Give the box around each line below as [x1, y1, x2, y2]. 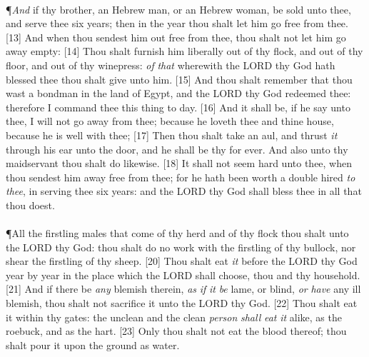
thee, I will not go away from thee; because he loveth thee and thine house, [6, 114, 334, 129]
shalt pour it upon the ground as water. [6, 337, 180, 352]
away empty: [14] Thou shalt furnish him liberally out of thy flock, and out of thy [6, 44, 363, 59]
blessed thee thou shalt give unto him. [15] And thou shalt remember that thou [6, 71, 353, 86]
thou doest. [6, 197, 55, 212]
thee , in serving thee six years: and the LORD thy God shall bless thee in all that [6, 183, 362, 198]
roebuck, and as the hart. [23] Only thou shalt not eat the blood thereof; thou [6, 323, 347, 338]
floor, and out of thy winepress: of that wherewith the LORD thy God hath [6, 57, 335, 72]
